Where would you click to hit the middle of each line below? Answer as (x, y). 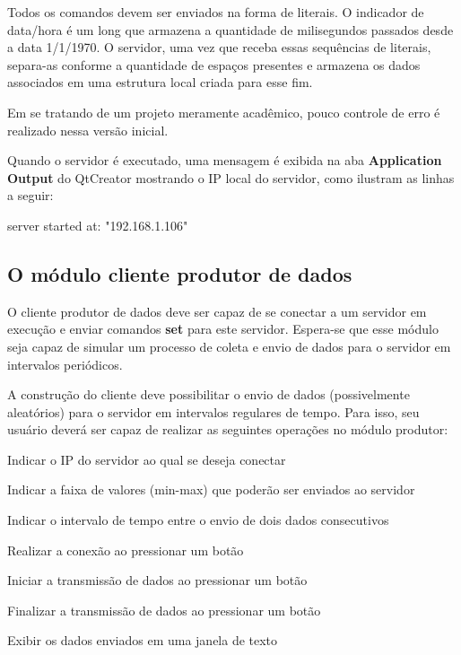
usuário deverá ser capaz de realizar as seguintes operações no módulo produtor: (228, 429)
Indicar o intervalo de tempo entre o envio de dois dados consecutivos (198, 520)
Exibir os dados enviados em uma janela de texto (143, 640)
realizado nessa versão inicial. (88, 130)
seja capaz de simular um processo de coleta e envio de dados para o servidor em (229, 346)
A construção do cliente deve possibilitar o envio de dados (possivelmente (209, 394)
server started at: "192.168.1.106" (98, 225)
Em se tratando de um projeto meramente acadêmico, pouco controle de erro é (224, 112)
